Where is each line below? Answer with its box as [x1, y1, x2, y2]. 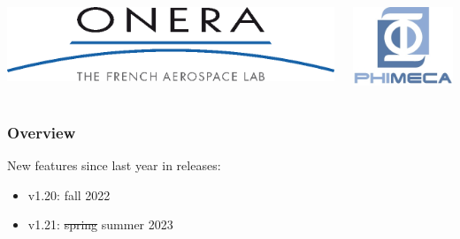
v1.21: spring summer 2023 [27, 215, 173, 234]
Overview [7, 121, 76, 143]
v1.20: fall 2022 [27, 185, 111, 204]
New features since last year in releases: [7, 155, 221, 174]
